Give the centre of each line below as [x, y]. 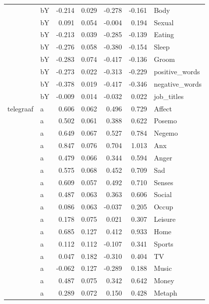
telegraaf [21, 108]
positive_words [177, 71]
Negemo [166, 133]
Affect [163, 108]
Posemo [165, 121]
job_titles [169, 96]
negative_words [178, 83]
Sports [164, 243]
